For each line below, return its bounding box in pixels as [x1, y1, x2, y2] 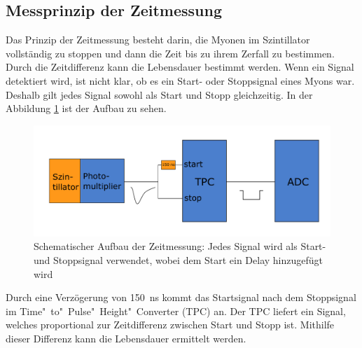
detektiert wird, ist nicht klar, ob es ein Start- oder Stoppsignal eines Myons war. [6, 73, 355, 88]
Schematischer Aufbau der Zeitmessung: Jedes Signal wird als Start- [34, 239, 326, 253]
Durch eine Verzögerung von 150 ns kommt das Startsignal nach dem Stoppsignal [6, 290, 356, 305]
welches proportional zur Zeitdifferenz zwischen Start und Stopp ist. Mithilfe [6, 317, 335, 332]
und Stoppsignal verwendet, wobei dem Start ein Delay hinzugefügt [34, 252, 323, 267]
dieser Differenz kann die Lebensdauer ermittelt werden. [6, 330, 246, 345]
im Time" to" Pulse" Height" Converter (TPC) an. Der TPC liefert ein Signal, [6, 303, 346, 318]
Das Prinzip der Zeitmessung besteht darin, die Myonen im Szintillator [6, 32, 310, 47]
